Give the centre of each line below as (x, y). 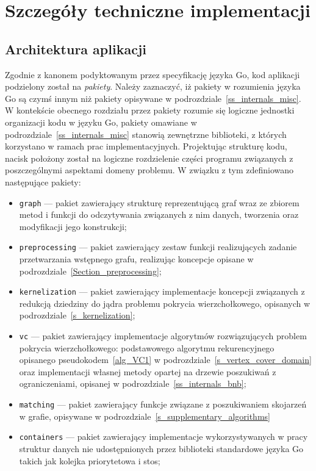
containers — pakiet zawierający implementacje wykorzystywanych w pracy (163, 437)
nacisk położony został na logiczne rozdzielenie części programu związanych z (149, 158)
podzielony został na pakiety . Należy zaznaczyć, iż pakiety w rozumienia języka (153, 86)
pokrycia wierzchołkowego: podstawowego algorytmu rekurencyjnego (147, 347)
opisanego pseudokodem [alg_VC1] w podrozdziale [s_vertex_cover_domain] (165, 360)
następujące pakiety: (43, 182)
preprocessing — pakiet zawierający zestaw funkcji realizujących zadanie (158, 247)
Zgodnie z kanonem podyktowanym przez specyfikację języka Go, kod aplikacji (153, 74)
